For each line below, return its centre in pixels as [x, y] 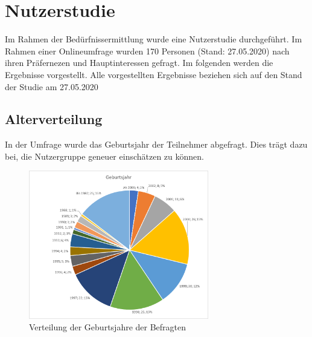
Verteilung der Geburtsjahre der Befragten [108, 327]
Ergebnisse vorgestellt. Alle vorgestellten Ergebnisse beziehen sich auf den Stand [154, 74]
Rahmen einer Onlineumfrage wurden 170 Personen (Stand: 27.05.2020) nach [147, 51]
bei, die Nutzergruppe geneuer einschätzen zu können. [104, 156]
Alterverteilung [54, 119]
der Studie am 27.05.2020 [52, 86]
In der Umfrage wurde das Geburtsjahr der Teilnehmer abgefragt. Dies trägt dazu [156, 144]
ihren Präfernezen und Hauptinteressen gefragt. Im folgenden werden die [139, 63]
